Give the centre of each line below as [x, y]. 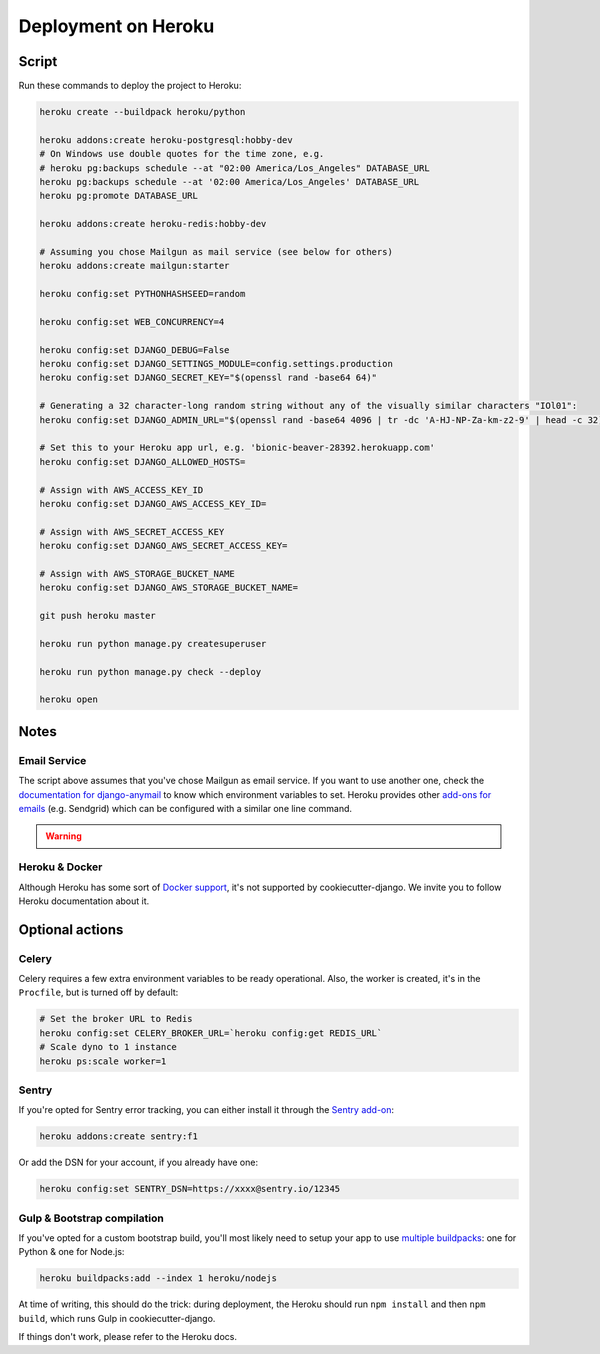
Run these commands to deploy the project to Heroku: [130, 86]
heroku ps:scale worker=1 [103, 1061]
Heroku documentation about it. [84, 901]
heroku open [69, 699]
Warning [63, 836]
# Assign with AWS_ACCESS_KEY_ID [121, 489]
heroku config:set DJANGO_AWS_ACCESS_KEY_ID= [153, 503]
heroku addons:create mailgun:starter [134, 266]
